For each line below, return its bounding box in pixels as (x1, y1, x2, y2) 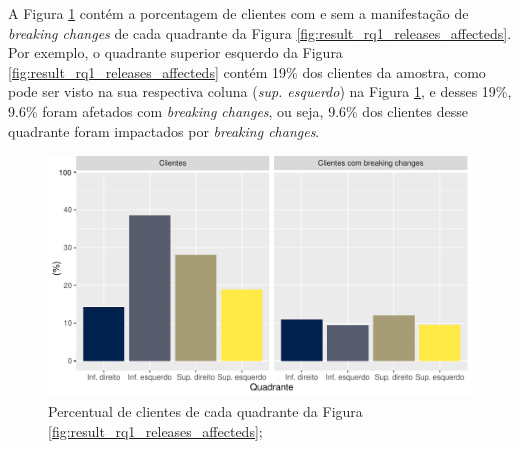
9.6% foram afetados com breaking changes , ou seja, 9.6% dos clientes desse (8, 100, 469, 121)
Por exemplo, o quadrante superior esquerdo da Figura (8, 42, 343, 63)
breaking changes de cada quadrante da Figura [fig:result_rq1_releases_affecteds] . (8, 22, 512, 43)
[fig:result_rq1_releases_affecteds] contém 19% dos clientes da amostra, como (8, 61, 486, 82)
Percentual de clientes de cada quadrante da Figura (48, 400, 363, 421)
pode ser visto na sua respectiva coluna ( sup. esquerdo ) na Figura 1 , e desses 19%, (8, 81, 512, 102)
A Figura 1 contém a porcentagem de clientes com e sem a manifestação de (8, 3, 469, 23)
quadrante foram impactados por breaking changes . (8, 120, 320, 141)
